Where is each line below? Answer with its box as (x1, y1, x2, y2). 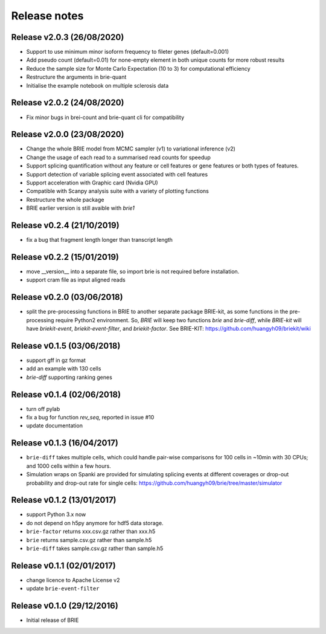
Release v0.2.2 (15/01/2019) (11, 251, 120, 262)
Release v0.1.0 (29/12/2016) (11, 601, 119, 611)
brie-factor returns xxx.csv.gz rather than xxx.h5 (26, 528, 156, 535)
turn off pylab (26, 405, 60, 412)
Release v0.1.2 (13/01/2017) (11, 495, 117, 505)
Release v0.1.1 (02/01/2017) (11, 560, 116, 571)
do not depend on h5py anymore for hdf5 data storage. (26, 519, 164, 526)
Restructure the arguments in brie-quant (26, 73, 127, 81)
